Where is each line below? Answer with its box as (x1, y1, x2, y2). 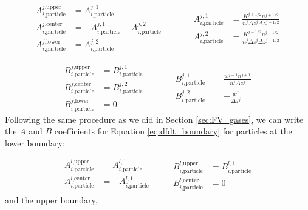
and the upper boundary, (5, 193, 98, 206)
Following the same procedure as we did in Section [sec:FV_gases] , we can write (5, 113, 304, 125)
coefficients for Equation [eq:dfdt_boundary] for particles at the (54, 125, 292, 137)
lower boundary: (5, 136, 65, 149)
